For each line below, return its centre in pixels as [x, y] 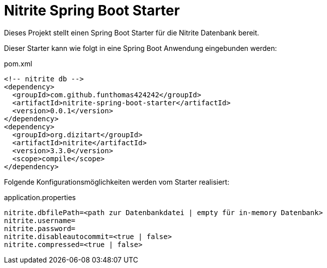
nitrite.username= [40, 220]
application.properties [40, 197]
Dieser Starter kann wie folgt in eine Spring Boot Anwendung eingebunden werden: [141, 48]
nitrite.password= [40, 228]
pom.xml [18, 63]
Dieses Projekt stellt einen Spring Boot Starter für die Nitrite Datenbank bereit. [132, 32]
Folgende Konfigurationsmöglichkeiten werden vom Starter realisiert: [117, 182]
